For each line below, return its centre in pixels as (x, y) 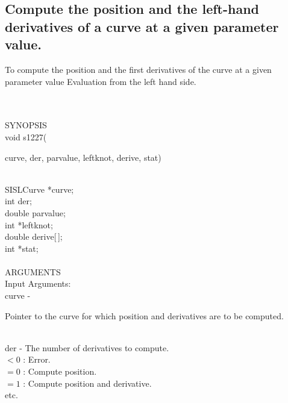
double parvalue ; (35, 212)
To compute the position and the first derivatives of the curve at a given (138, 69)
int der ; (18, 201)
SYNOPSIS (26, 125)
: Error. (37, 359)
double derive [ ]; (34, 236)
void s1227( (26, 136)
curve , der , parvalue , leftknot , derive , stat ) (83, 157)
